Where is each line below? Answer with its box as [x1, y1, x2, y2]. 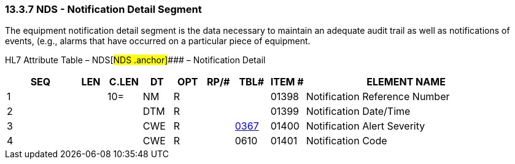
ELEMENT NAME [366, 76, 446, 88]
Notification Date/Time [306, 105, 411, 118]
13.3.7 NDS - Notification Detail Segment [5, 3, 202, 15]
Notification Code [306, 135, 387, 147]
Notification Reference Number [306, 90, 450, 103]
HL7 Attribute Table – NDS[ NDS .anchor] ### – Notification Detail [5, 55, 266, 66]
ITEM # [270, 76, 304, 88]
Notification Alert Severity [306, 120, 425, 133]
